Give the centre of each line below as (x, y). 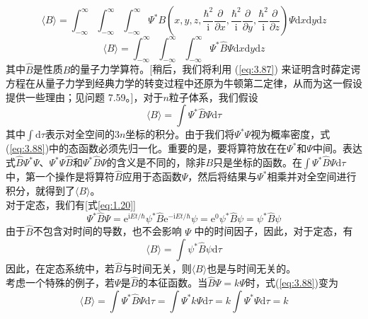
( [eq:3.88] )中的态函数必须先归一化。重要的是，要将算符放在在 (146, 148)
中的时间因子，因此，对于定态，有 (274, 231)
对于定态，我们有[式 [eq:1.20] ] (71, 204)
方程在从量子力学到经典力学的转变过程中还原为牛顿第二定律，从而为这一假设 (184, 83)
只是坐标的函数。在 (258, 162)
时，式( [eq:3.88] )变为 (292, 283)
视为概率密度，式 (291, 134)
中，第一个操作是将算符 (60, 176)
